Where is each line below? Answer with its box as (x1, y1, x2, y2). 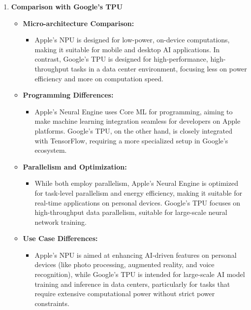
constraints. (34, 298, 69, 308)
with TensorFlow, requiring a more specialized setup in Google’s (34, 135, 228, 145)
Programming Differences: (23, 90, 114, 100)
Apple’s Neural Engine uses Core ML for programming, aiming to (34, 106, 233, 116)
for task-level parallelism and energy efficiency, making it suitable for (34, 187, 242, 198)
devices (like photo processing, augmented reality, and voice (34, 259, 215, 270)
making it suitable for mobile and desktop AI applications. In (34, 44, 220, 54)
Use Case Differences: (23, 233, 98, 243)
